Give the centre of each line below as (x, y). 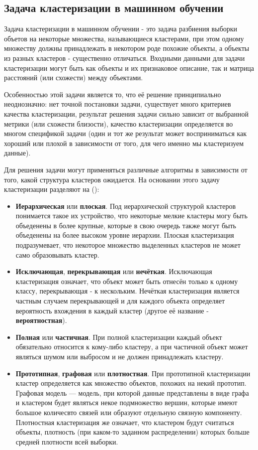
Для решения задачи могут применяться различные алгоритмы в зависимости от (126, 169)
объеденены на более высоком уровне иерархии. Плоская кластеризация (125, 235)
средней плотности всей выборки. (67, 441)
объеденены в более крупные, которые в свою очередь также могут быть (126, 225)
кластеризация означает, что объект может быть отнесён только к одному (127, 281)
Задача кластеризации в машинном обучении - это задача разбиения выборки (121, 29)
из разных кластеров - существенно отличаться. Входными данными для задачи (125, 58)
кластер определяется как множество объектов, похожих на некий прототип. (131, 383)
